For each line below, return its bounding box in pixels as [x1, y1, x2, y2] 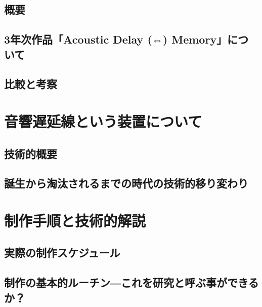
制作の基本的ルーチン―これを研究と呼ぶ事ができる [4, 275, 259, 290]
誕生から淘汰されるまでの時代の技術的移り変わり [4, 175, 248, 191]
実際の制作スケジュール [4, 245, 120, 260]
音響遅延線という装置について [4, 110, 202, 131]
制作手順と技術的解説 [4, 210, 146, 231]
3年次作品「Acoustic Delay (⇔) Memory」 [4, 31, 228, 47]
